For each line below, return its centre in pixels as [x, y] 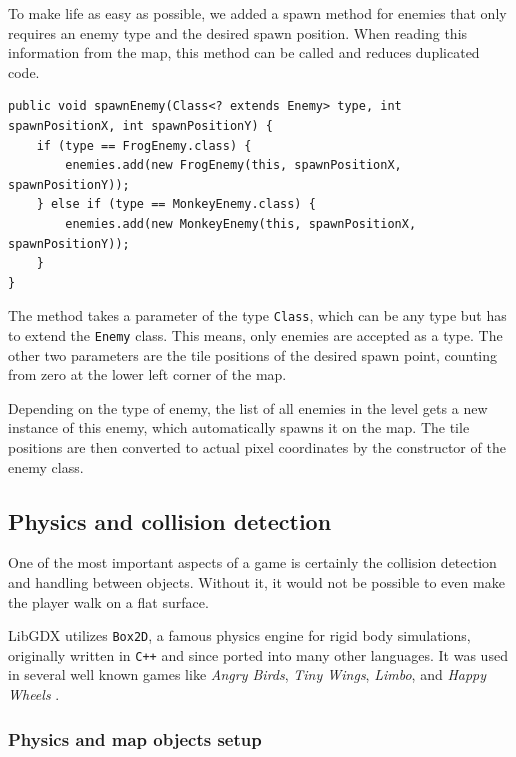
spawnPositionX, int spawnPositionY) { [140, 125]
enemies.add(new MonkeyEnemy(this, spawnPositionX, [241, 223]
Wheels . [34, 694]
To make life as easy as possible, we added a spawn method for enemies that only [257, 13]
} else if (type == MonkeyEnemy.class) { [176, 204]
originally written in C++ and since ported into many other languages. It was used [258, 654]
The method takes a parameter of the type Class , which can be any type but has [257, 315]
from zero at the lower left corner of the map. [147, 374]
